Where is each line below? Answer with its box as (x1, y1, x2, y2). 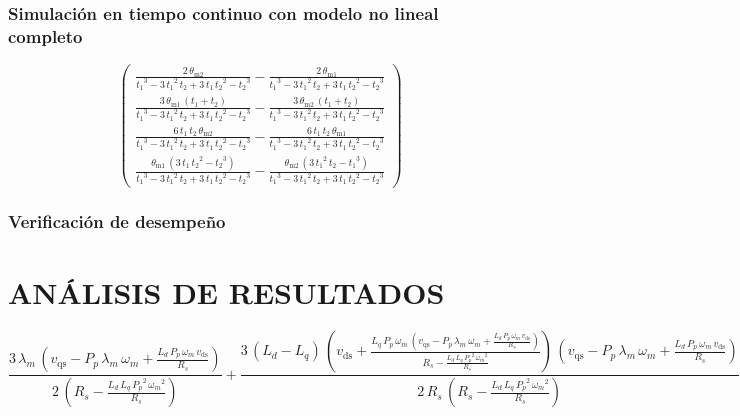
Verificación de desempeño (8, 209, 226, 234)
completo (8, 23, 83, 48)
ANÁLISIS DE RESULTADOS (8, 271, 445, 312)
